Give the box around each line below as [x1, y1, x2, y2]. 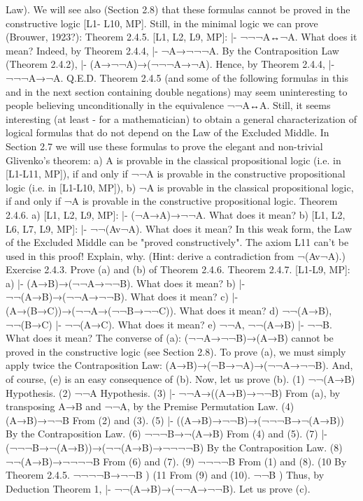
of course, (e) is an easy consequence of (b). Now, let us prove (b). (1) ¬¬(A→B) [6, 372, 355, 386]
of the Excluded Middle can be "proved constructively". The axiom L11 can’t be [6, 235, 349, 249]
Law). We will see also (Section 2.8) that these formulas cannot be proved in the [6, 2, 350, 16]
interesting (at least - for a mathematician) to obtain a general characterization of [6, 111, 357, 126]
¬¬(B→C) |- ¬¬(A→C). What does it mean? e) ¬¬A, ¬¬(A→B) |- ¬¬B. [6, 317, 332, 331]
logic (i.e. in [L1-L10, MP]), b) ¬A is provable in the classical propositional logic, [6, 180, 354, 194]
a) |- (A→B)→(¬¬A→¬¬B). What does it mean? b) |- [6, 275, 245, 290]
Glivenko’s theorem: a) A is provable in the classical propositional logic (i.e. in [6, 152, 341, 167]
